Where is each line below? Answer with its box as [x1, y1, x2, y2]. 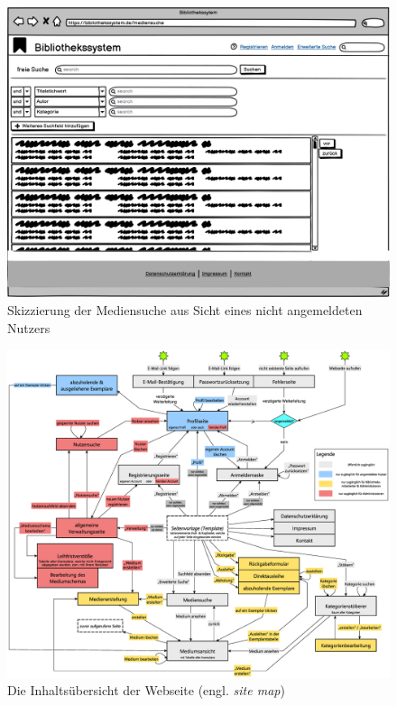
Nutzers [7, 318, 51, 337]
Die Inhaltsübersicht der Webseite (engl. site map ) [7, 681, 285, 700]
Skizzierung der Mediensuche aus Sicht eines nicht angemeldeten [7, 300, 363, 319]
